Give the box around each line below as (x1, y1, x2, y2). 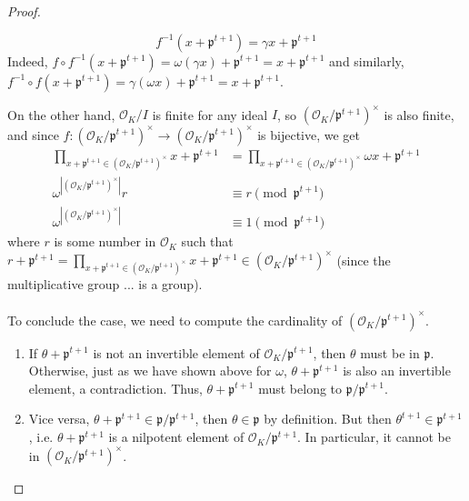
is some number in (54, 232, 156, 251)
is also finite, (384, 105, 454, 124)
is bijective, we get (257, 125, 361, 144)
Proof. (7, 2, 41, 20)
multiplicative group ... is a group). (7, 275, 203, 293)
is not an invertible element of (93, 343, 260, 362)
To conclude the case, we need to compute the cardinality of (7, 310, 343, 329)
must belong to (258, 378, 343, 397)
